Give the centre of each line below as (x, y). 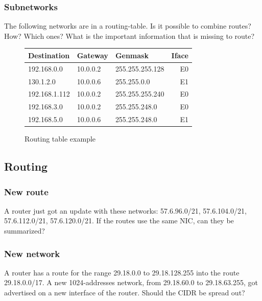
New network (32, 253)
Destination (49, 55)
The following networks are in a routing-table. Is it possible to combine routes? (128, 26)
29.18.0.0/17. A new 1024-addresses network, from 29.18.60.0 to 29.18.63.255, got (131, 282)
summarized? (25, 230)
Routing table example (60, 139)
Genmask (132, 55)
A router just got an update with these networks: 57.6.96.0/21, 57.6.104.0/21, (125, 210)
